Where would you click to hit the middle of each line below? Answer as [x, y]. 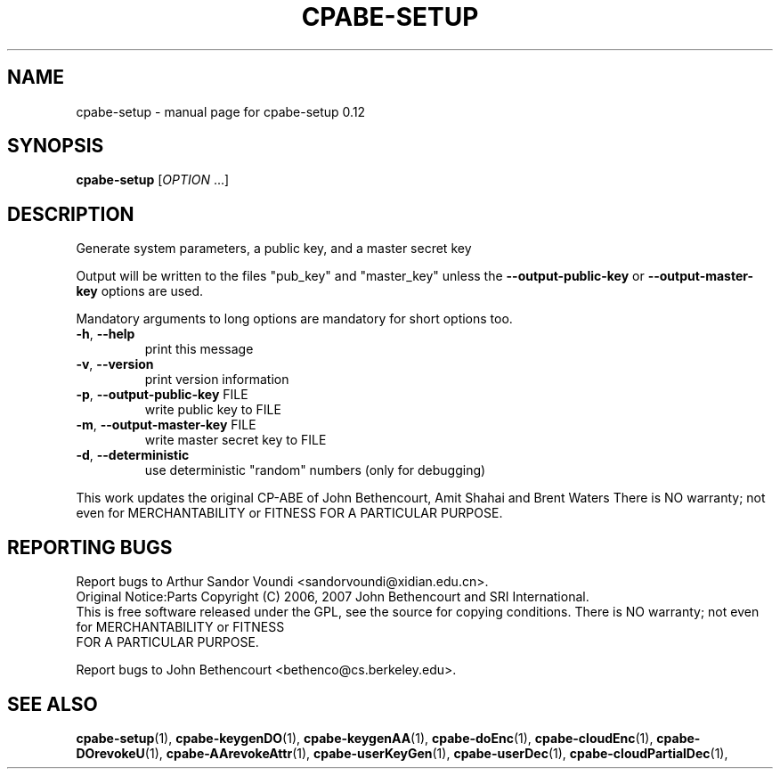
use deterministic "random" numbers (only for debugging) [315, 470]
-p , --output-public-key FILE [162, 395]
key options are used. [140, 291]
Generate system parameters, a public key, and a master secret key [274, 249]
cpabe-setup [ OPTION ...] [153, 180]
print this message [199, 349]
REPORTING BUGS [90, 547]
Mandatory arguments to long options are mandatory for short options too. [294, 319]
